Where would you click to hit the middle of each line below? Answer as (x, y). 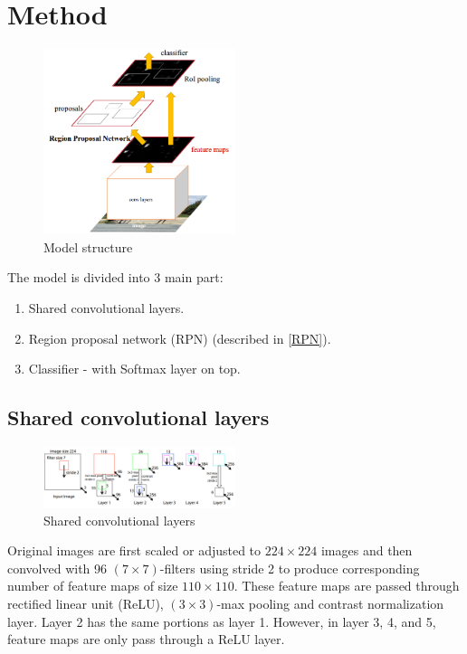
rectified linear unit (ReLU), (86, 603)
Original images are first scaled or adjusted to (134, 550)
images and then (367, 550)
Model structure (88, 246)
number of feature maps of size (93, 586)
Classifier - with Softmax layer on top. (134, 369)
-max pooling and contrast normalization (330, 603)
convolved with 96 (57, 568)
